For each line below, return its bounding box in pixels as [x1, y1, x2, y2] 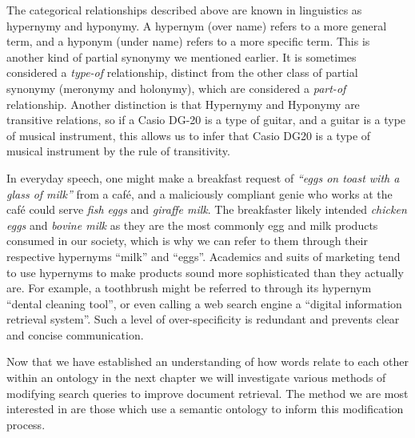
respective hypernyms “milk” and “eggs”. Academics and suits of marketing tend [6, 247, 401, 264]
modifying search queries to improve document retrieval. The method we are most [6, 384, 409, 401]
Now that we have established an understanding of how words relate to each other [6, 353, 409, 370]
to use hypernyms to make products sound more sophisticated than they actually [6, 263, 404, 280]
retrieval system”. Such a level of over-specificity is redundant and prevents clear [6, 311, 400, 327]
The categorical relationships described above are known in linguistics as [6, 2, 362, 18]
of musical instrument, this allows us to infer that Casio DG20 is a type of [6, 127, 371, 143]
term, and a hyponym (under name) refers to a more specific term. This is [6, 33, 370, 50]
